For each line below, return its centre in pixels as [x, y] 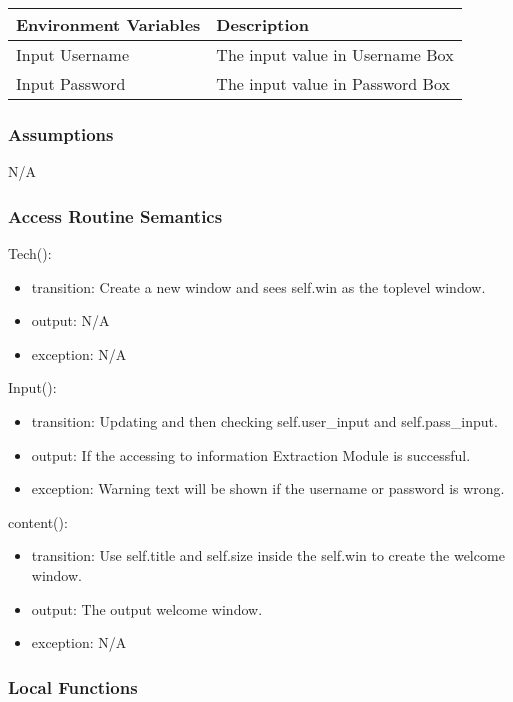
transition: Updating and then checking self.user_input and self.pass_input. [264, 421]
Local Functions [73, 686]
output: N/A [70, 320]
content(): [38, 521]
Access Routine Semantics [115, 215]
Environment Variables [108, 24]
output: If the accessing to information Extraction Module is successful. [251, 454]
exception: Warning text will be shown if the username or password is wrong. [268, 488]
